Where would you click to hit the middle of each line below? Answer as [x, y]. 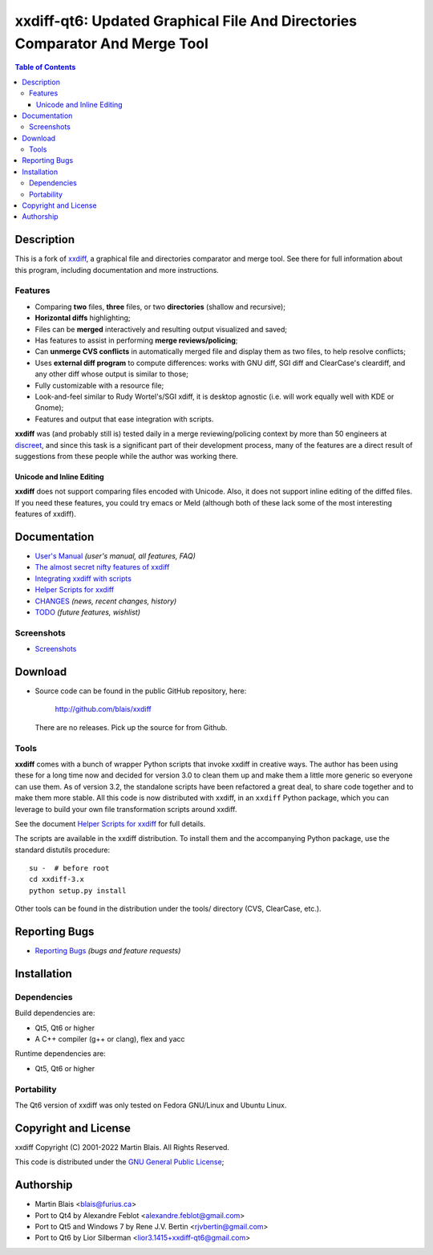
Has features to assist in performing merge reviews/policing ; [136, 340]
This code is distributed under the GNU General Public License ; [119, 1162]
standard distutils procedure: [63, 850]
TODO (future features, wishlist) [87, 612]
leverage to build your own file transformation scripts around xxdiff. [126, 809]
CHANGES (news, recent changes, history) [106, 601]
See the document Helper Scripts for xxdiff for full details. [110, 823]
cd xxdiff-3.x [57, 879]
